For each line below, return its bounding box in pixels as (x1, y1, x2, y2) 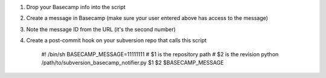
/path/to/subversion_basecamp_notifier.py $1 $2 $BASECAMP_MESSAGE (41, 59, 224, 66)
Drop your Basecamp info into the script (26, 4, 126, 10)
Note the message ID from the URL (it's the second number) (26, 25, 176, 33)
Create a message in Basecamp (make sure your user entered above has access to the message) (26, 15, 269, 22)
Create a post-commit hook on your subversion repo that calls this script (26, 37, 207, 44)
